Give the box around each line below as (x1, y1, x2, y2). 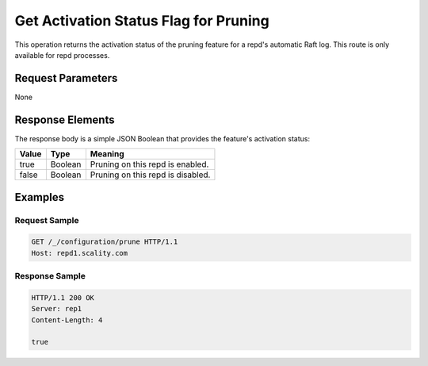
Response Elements (14, 113, 115, 126)
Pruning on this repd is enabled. (90, 159, 209, 170)
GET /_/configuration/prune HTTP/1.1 (31, 237, 178, 246)
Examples (14, 191, 65, 204)
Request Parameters (14, 71, 118, 85)
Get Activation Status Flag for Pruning (14, 12, 269, 29)
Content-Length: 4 (31, 315, 103, 325)
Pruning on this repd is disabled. (90, 169, 211, 180)
